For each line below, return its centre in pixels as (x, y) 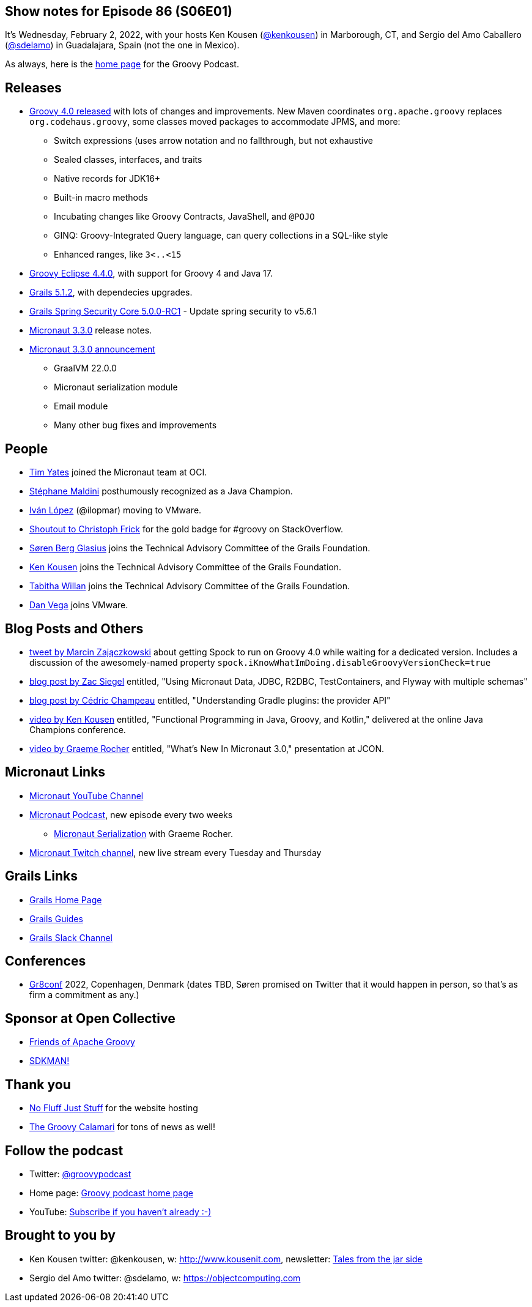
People (27, 449)
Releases (33, 88)
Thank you (38, 1084)
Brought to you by (60, 1235)
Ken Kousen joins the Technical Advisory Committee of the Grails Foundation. (185, 567)
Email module (81, 406)
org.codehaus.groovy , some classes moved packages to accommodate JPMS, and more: (215, 122)
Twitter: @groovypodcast (80, 1174)
